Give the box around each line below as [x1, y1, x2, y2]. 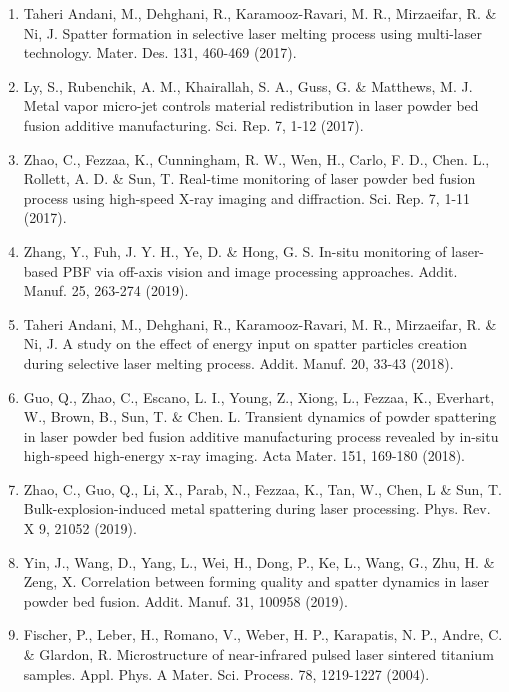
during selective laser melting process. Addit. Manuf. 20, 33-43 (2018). [23, 352, 454, 373]
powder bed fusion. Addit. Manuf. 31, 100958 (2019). [23, 590, 348, 611]
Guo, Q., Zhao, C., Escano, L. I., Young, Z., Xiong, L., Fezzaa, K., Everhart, [23, 386, 495, 407]
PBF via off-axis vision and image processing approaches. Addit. [62, 260, 458, 281]
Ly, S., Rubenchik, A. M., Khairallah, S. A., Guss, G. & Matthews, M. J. [23, 75, 473, 96]
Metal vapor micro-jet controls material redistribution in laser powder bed [23, 95, 479, 116]
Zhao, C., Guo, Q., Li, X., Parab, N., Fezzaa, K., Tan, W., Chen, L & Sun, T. [23, 478, 502, 499]
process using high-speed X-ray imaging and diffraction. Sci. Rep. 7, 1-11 [23, 187, 471, 208]
